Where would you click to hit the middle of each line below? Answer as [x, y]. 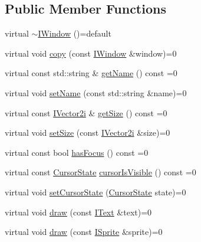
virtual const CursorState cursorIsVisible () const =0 [100, 172]
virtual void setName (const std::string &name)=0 [96, 92]
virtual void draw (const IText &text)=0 [78, 212]
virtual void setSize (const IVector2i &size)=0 [88, 133]
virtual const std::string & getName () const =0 [91, 73]
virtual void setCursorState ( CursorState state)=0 [95, 192]
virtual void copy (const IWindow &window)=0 [91, 53]
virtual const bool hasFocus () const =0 [77, 152]
